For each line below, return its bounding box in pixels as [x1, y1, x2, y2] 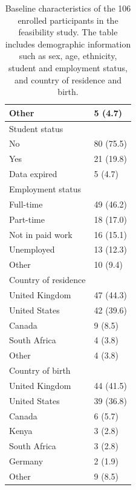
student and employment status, [8, 61, 128, 74]
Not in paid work [9, 228, 73, 240]
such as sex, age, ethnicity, [19, 49, 117, 62]
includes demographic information [5, 37, 131, 50]
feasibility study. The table [18, 26, 118, 38]
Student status [9, 122, 63, 135]
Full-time [9, 197, 43, 210]
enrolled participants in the [18, 13, 118, 26]
